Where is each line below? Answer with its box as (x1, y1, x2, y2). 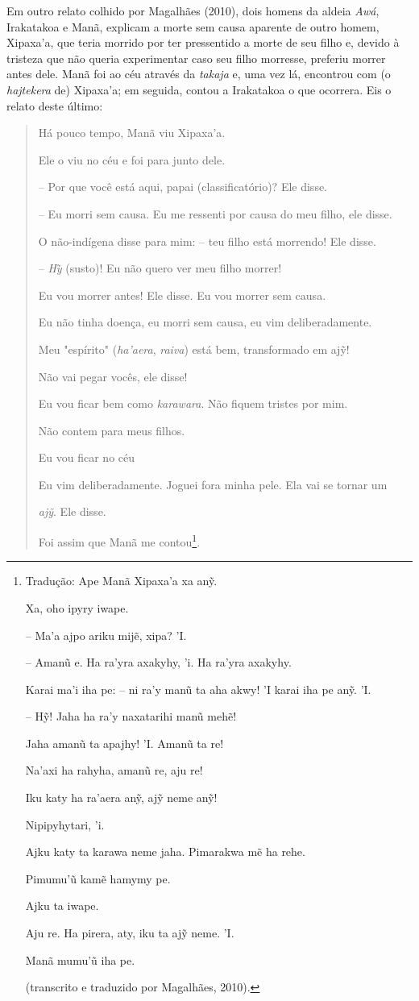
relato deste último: (6, 97, 103, 114)
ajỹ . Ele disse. (38, 503, 106, 520)
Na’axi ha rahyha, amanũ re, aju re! (25, 762, 203, 779)
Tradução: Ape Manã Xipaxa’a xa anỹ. (25, 572, 218, 589)
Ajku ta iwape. (25, 897, 99, 914)
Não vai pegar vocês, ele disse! (38, 368, 188, 384)
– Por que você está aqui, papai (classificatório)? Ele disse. (38, 178, 328, 195)
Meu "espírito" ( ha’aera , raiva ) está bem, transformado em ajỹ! (38, 340, 350, 357)
